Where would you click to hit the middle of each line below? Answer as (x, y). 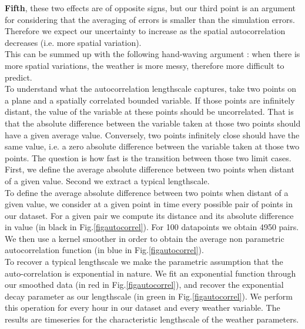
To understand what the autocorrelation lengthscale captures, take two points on (150, 89)
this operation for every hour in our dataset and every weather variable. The (143, 308)
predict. (19, 77)
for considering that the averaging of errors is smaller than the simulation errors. (150, 19)
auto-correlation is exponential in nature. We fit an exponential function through (150, 273)
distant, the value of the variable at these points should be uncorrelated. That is (149, 112)
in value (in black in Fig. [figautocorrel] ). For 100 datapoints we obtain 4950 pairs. (152, 227)
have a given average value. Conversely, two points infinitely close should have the (152, 134)
